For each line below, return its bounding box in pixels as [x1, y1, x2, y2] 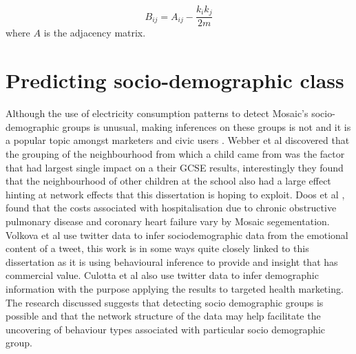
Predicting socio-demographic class [6, 66, 344, 94]
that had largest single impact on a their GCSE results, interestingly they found [6, 160, 344, 174]
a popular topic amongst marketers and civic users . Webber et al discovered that [6, 133, 350, 147]
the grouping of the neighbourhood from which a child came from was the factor [6, 146, 345, 160]
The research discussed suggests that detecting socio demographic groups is [6, 295, 324, 309]
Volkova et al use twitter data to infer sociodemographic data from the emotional [6, 227, 348, 242]
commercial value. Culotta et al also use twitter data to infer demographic [6, 268, 319, 282]
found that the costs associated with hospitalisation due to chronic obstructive [6, 200, 337, 215]
